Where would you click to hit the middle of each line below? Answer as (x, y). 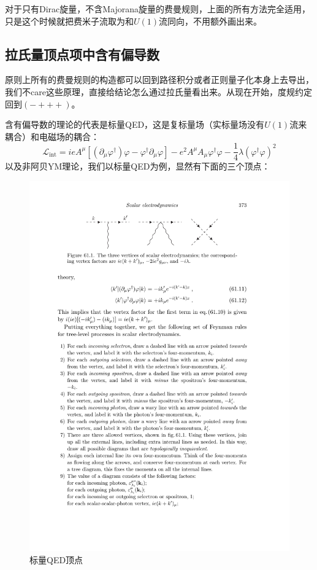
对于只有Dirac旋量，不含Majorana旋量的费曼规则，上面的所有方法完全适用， (158, 9)
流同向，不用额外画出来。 (211, 21)
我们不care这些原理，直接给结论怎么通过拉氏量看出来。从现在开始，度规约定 (158, 91)
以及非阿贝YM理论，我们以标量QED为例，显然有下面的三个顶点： (138, 166)
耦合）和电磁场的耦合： (52, 136)
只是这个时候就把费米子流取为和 (69, 21)
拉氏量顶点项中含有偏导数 (82, 54)
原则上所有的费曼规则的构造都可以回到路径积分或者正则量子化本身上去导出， (159, 80)
